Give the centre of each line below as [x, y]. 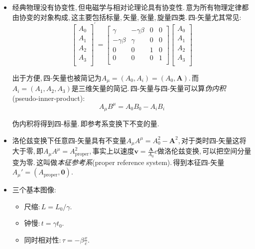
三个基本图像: [34, 190]
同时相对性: [43, 239]
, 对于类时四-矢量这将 [212, 140]
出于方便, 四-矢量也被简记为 [57, 77]
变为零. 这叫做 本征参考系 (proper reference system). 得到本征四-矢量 [118, 162]
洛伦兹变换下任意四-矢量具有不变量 [69, 140]
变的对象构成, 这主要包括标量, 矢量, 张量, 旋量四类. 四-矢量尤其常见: [134, 17]
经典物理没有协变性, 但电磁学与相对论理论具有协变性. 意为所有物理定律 [127, 7]
